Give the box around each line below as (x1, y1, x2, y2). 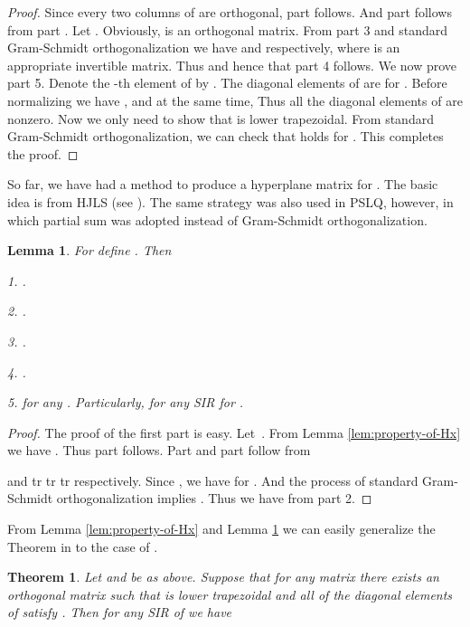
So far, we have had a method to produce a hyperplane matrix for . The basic (7, 175, 438, 194)
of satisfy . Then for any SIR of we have (7, 603, 232, 622)
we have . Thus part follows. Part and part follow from (7, 441, 311, 460)
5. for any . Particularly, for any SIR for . (7, 393, 244, 412)
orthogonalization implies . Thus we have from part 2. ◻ (56, 489, 372, 508)
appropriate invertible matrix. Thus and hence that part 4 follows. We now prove (7, 55, 457, 74)
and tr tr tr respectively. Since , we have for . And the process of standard (7, 470, 418, 489)
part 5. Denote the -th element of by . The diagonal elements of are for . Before (7, 73, 447, 92)
